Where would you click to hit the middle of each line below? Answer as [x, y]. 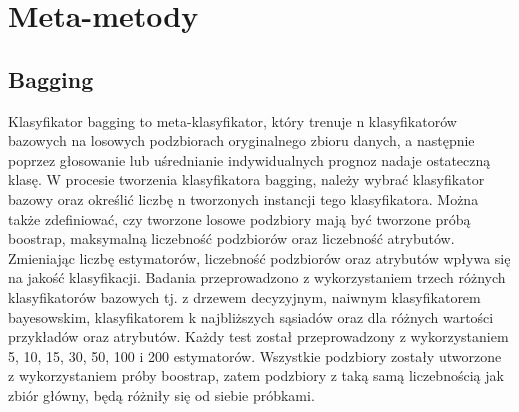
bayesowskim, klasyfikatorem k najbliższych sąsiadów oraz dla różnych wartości [251, 316]
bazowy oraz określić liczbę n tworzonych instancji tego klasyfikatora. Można [243, 198]
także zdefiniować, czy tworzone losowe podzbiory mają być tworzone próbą [239, 218]
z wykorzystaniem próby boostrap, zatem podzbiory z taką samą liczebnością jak [256, 375]
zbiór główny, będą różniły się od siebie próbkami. [161, 394]
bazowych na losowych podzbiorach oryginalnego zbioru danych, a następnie [241, 140]
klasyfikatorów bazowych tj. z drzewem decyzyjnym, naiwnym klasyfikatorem [244, 296]
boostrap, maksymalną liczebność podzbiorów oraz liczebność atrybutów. [231, 238]
